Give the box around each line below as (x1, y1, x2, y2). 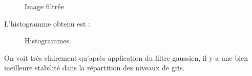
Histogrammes (25, 35, 69, 46)
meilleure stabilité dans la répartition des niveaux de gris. (4, 62, 185, 73)
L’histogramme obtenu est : (4, 18, 90, 29)
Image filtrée (25, 1, 64, 11)
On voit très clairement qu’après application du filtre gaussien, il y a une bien (4, 52, 248, 63)
